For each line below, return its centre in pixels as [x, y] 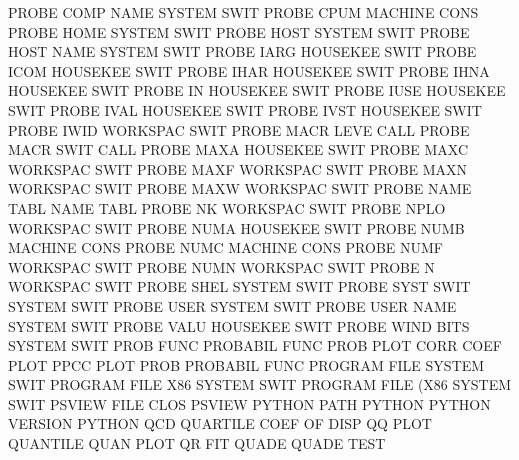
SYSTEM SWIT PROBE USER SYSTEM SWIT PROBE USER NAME [232, 305]
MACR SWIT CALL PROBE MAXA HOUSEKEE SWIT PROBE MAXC [238, 149]
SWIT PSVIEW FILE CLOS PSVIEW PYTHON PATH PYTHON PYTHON [249, 403]
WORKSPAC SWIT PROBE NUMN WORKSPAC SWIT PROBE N [221, 266]
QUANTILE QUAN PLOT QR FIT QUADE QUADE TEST [197, 443]
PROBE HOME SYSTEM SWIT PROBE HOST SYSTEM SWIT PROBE [239, 31]
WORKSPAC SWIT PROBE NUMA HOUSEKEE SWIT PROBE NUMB [236, 227]
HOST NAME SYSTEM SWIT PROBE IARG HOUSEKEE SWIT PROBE [242, 51]
